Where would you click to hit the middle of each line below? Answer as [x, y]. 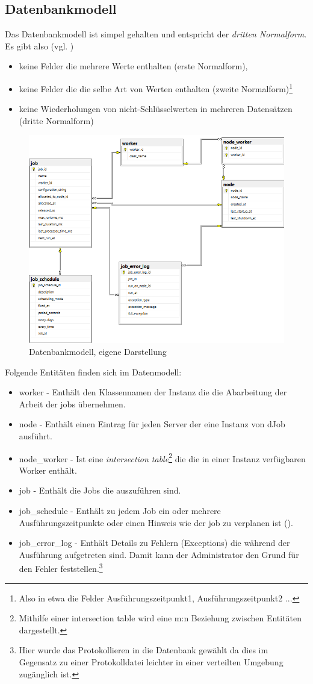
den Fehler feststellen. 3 [61, 568]
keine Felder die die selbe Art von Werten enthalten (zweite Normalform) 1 [156, 87]
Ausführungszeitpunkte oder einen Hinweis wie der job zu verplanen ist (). [156, 522]
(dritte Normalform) [56, 120]
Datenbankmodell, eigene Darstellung [98, 352]
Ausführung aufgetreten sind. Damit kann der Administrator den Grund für [159, 554]
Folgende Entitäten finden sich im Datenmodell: [93, 372]
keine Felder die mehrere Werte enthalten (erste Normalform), [133, 66]
